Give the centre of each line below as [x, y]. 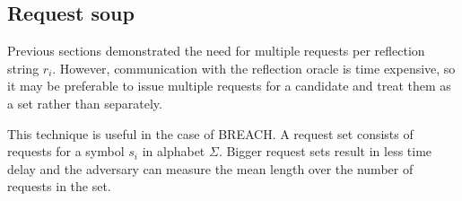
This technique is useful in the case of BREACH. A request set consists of [210, 133]
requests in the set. [59, 186]
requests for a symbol [66, 151]
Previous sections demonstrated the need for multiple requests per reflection [216, 51]
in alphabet [174, 151]
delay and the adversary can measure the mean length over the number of [210, 168]
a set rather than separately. [85, 103]
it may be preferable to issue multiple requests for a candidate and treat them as [229, 86]
